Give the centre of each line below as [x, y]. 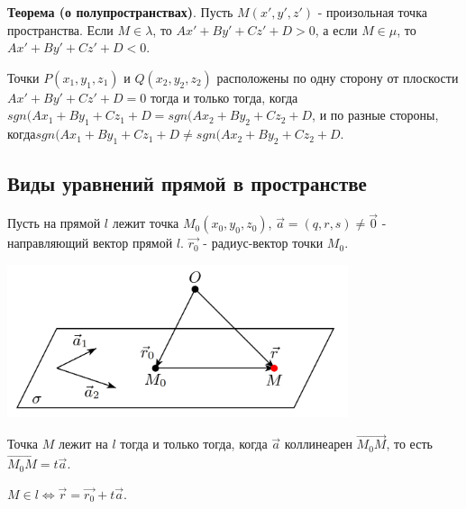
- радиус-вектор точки [263, 243]
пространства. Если [60, 29]
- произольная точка [372, 12]
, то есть [409, 444]
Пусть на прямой [54, 223]
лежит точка [146, 223]
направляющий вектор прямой [90, 243]
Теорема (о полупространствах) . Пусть [120, 12]
